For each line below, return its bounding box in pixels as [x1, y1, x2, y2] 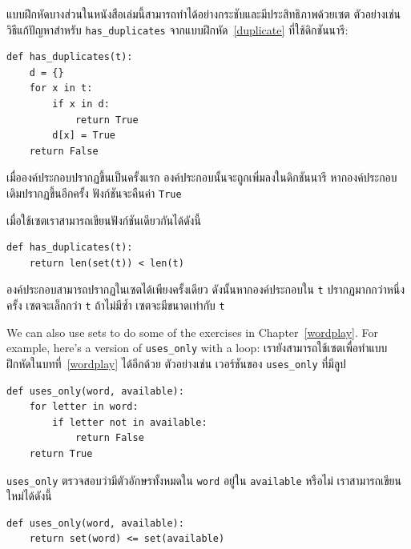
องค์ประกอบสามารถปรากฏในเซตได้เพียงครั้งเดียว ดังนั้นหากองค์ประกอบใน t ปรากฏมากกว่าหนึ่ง [6, 281, 405, 298]
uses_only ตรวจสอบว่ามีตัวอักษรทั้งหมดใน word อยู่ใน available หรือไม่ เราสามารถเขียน [6, 471, 401, 488]
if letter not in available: [52, 416, 208, 428]
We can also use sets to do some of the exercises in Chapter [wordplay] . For [6, 323, 379, 340]
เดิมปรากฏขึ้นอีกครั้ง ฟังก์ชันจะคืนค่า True [6, 185, 182, 201]
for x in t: [29, 82, 93, 94]
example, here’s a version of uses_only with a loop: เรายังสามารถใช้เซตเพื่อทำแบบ [6, 339, 388, 356]
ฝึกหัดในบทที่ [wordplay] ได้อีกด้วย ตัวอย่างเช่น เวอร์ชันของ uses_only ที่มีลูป [6, 355, 346, 371]
